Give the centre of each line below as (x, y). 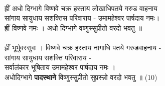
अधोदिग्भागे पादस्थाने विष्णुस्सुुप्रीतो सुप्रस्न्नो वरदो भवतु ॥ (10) (81, 77)
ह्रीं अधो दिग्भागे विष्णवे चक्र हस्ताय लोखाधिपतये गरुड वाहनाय (81, 8)
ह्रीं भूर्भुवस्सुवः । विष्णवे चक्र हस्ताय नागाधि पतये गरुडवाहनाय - (83, 47)
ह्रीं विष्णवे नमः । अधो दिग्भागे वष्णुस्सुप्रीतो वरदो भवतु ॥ (73, 27)
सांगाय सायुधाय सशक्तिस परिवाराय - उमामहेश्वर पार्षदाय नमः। (82, 18)
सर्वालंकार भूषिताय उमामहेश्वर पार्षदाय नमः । (60, 67)
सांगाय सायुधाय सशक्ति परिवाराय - (48, 57)
